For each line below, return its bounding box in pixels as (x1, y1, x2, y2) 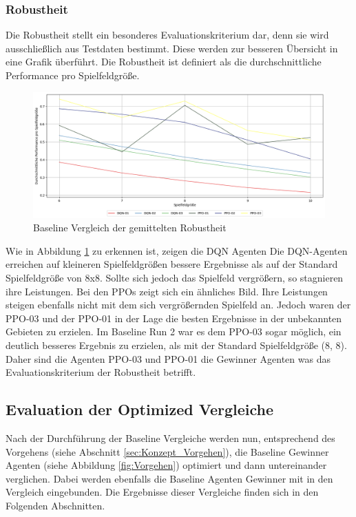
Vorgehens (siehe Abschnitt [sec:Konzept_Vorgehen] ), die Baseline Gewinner (6, 444, 329, 458)
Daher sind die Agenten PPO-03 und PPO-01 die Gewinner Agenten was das (6, 351, 331, 366)
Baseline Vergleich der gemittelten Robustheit (33, 220, 227, 235)
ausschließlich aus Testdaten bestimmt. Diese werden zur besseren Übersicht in (6, 41, 338, 55)
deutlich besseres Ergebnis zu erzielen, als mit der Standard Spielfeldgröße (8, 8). (6, 337, 347, 352)
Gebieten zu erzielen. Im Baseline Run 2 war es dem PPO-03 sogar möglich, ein (6, 324, 342, 339)
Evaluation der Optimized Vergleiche (6, 399, 274, 420)
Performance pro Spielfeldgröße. (6, 68, 140, 82)
